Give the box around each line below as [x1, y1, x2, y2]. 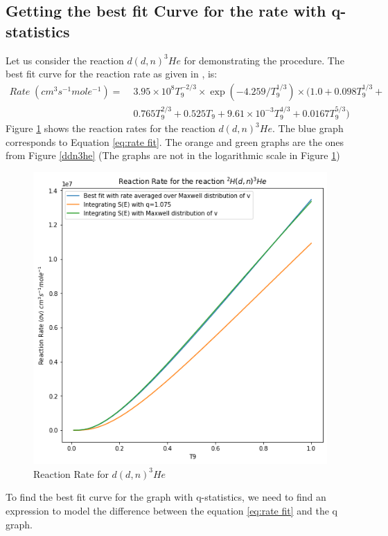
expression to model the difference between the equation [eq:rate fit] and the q [6, 503, 337, 517]
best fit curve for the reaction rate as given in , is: [6, 66, 218, 81]
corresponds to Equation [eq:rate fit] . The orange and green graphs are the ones [6, 134, 344, 149]
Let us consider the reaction [6, 53, 124, 67]
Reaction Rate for [33, 466, 109, 481]
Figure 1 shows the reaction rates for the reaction [6, 121, 215, 136]
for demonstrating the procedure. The [184, 53, 344, 67]
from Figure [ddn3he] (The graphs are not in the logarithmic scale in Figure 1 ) [6, 148, 340, 163]
